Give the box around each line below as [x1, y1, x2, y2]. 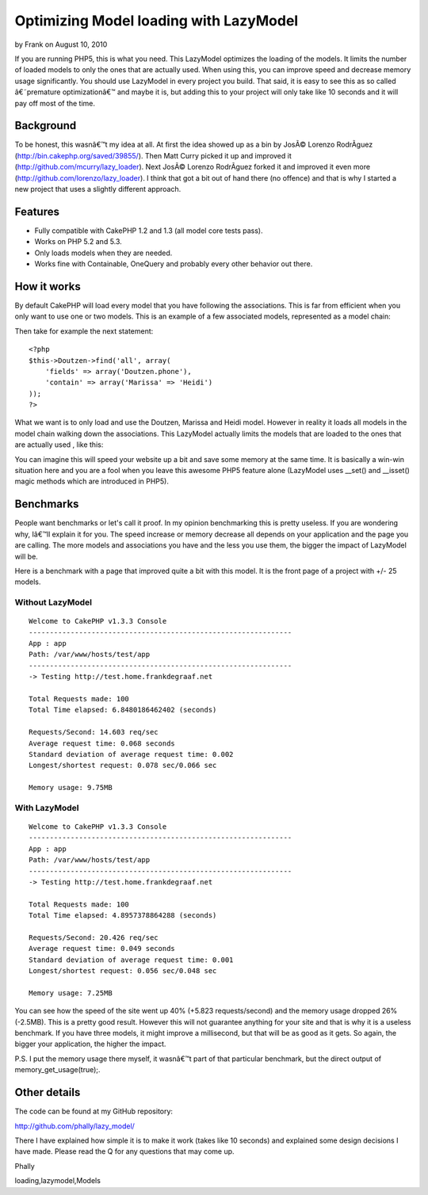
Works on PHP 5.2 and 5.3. [34, 237, 122, 246]
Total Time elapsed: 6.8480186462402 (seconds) [29, 705, 217, 715]
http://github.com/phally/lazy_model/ [14, 1121, 135, 1131]
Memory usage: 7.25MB [29, 988, 113, 998]
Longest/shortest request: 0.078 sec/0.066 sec [29, 761, 217, 770]
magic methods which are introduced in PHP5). [14, 476, 170, 487]
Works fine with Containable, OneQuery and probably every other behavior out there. [34, 259, 313, 269]
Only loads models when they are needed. [34, 248, 173, 258]
